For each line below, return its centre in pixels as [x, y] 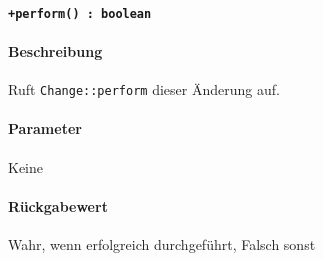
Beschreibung [55, 50]
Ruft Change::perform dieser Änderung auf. [144, 89]
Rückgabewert [58, 205]
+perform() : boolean [80, 13]
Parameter [45, 128]
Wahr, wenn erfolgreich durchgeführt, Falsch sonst [162, 243]
